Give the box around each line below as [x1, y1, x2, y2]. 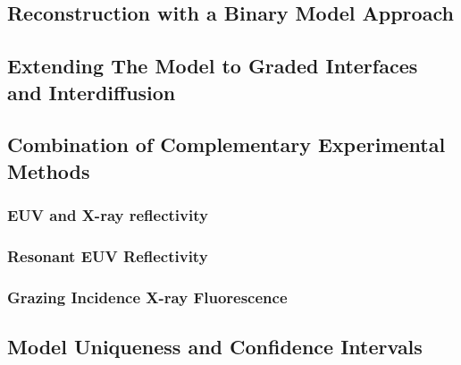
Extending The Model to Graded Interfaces [7, 52, 418, 80]
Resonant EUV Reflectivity [7, 244, 208, 267]
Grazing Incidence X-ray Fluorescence [7, 285, 288, 308]
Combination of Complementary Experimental [7, 131, 446, 158]
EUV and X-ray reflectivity [7, 204, 208, 226]
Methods [7, 157, 90, 184]
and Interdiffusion [7, 78, 176, 106]
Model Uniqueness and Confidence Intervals [7, 333, 423, 361]
